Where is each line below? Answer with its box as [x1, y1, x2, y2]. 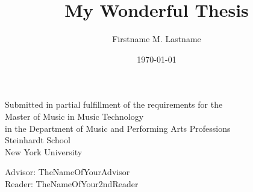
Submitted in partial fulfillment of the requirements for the [5, 98, 223, 111]
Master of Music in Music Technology [5, 110, 144, 122]
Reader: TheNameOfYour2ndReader [5, 177, 139, 190]
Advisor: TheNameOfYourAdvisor [5, 166, 130, 178]
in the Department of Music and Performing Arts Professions [5, 122, 231, 134]
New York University [5, 145, 83, 158]
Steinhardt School [5, 134, 70, 146]
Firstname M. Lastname [112, 33, 201, 45]
